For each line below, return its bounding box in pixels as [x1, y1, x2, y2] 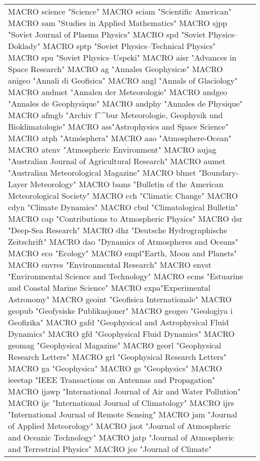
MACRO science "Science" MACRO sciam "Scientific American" [8, 6, 231, 17]
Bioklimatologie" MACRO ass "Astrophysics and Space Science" [8, 121, 228, 132]
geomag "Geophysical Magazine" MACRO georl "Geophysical [8, 339, 221, 351]
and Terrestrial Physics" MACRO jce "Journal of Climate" [8, 443, 212, 454]
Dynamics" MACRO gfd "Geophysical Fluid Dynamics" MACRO [8, 328, 235, 339]
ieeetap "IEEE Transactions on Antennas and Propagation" [8, 374, 215, 385]
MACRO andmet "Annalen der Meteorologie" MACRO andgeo [8, 86, 227, 98]
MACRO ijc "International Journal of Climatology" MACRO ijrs [8, 397, 234, 408]
